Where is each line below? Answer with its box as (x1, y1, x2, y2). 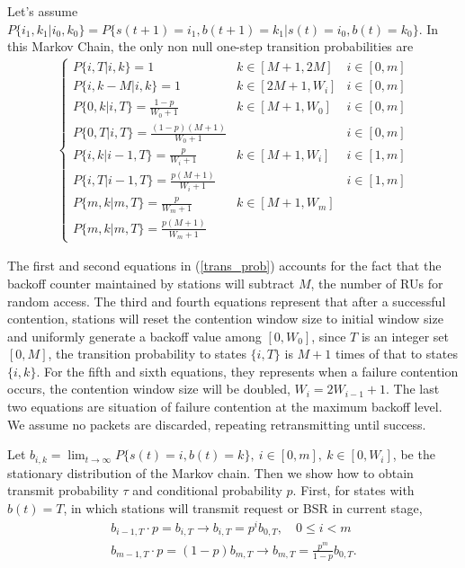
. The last (386, 379, 440, 398)
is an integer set (361, 326, 449, 345)
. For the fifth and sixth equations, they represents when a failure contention (36, 361, 459, 380)
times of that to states (335, 344, 458, 363)
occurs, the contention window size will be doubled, (7, 379, 291, 398)
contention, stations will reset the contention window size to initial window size (7, 309, 443, 328)
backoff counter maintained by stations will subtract (7, 273, 295, 292)
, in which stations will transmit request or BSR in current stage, (63, 498, 423, 517)
